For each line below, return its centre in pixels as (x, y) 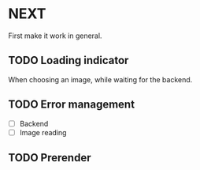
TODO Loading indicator (69, 60)
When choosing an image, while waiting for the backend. (100, 79)
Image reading (43, 132)
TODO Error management (72, 105)
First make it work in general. (55, 36)
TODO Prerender (50, 158)
